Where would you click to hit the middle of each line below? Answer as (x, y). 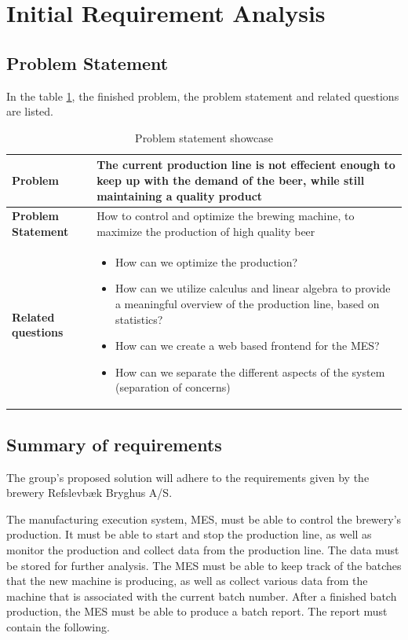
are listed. (30, 111)
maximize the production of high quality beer (206, 231)
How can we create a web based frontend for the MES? (247, 346)
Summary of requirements (114, 444)
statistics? (139, 319)
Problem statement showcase (204, 137)
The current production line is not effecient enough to (246, 165)
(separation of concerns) (173, 387)
